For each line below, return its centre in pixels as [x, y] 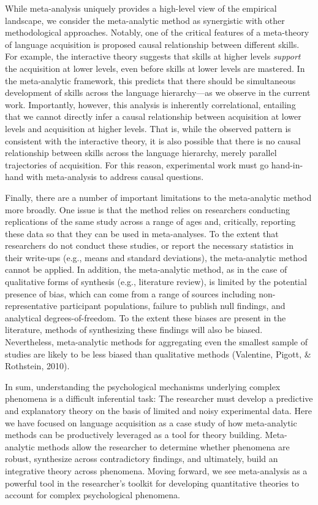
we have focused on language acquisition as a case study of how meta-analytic [151, 422]
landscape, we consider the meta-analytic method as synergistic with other [145, 20]
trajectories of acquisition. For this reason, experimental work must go [137, 164]
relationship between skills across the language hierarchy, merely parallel [141, 153]
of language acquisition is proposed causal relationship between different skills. [152, 44]
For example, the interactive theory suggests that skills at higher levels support [153, 56]
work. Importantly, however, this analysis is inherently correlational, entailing [150, 104]
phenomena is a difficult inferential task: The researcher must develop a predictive [159, 398]
